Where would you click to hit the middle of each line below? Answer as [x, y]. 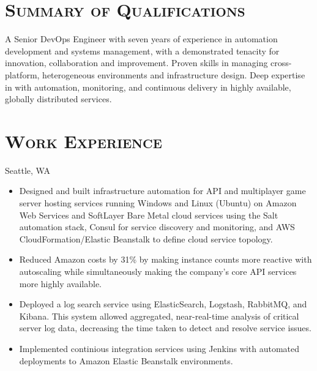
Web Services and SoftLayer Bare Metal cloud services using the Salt [149, 215]
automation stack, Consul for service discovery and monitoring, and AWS [157, 227]
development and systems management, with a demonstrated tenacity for [142, 51]
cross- [281, 63]
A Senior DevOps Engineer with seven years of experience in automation [141, 39]
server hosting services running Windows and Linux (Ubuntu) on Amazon [158, 203]
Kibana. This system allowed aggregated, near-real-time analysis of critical [159, 316]
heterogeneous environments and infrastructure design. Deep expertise [174, 74]
